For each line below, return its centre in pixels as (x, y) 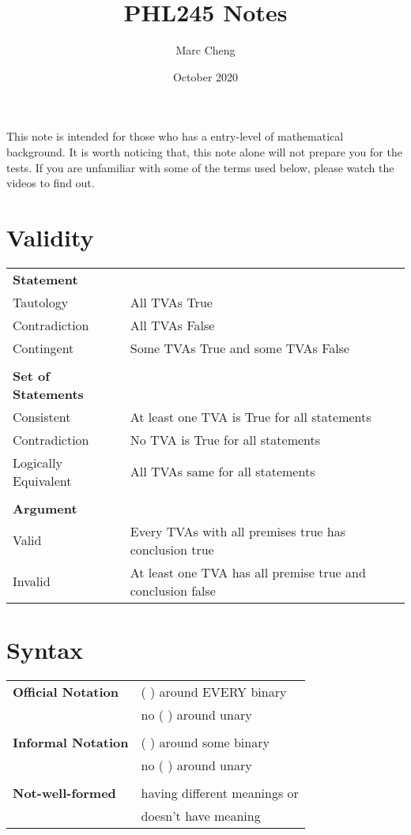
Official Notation (66, 691)
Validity (50, 237)
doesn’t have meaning (201, 815)
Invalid (32, 581)
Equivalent (42, 480)
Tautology (41, 302)
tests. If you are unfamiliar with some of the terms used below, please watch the (200, 167)
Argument (45, 508)
